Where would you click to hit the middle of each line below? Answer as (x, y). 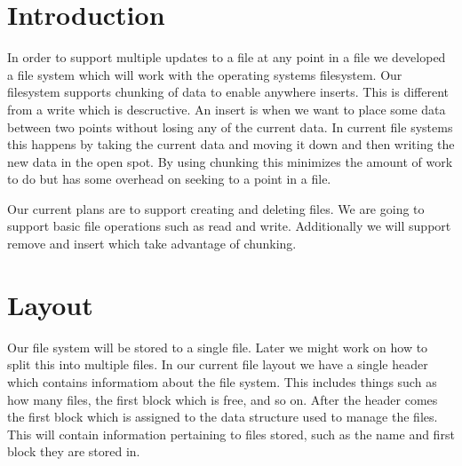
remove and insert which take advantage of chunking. (152, 244)
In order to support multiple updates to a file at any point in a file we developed (227, 57)
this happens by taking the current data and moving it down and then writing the (231, 144)
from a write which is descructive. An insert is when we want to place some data (227, 109)
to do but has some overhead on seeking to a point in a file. (169, 179)
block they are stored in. (74, 451)
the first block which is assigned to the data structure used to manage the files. (223, 417)
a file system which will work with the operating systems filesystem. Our (205, 74)
